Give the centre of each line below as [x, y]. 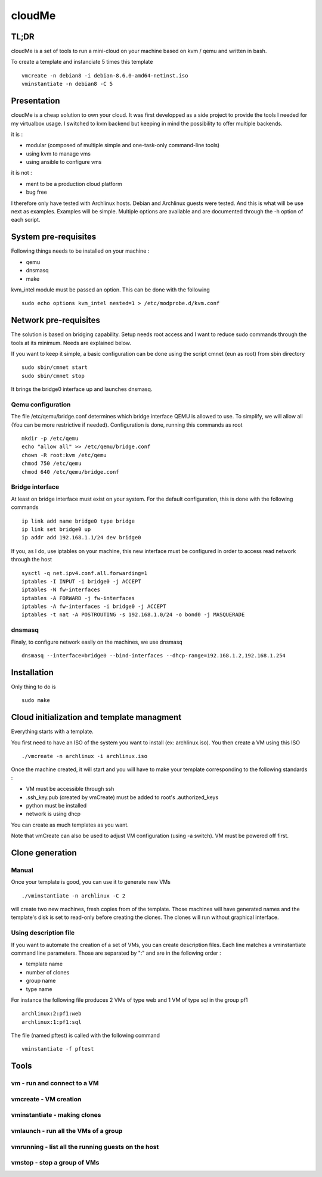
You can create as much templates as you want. [70, 825]
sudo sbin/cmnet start [55, 367]
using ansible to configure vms [64, 162]
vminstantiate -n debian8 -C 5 [67, 84]
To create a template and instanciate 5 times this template [82, 62]
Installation [32, 673]
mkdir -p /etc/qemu [50, 439]
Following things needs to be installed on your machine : [80, 251]
